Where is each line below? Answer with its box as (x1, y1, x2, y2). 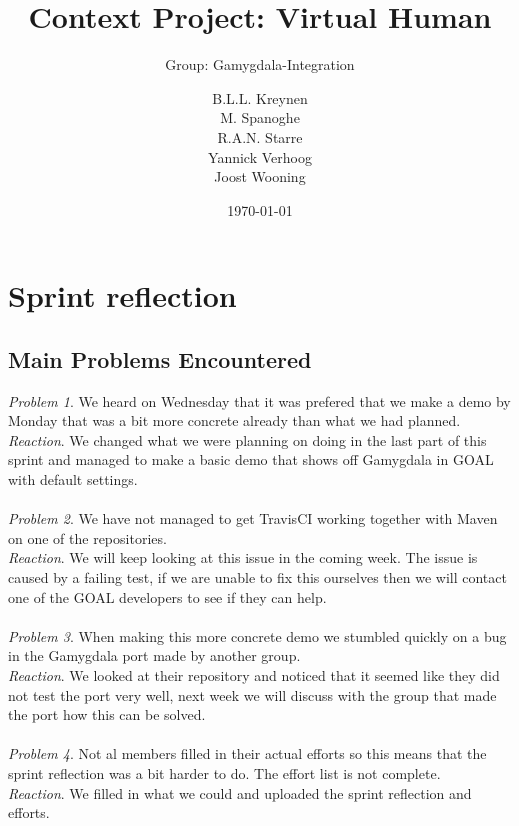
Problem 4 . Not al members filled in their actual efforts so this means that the (8, 743, 487, 764)
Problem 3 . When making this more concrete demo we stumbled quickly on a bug (8, 625, 507, 646)
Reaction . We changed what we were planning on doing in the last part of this (8, 429, 487, 450)
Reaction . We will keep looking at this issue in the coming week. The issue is (8, 547, 478, 568)
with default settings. (8, 469, 138, 490)
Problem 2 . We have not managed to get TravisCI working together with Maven (8, 508, 498, 529)
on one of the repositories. (8, 527, 167, 548)
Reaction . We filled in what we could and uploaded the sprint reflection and (8, 782, 472, 803)
